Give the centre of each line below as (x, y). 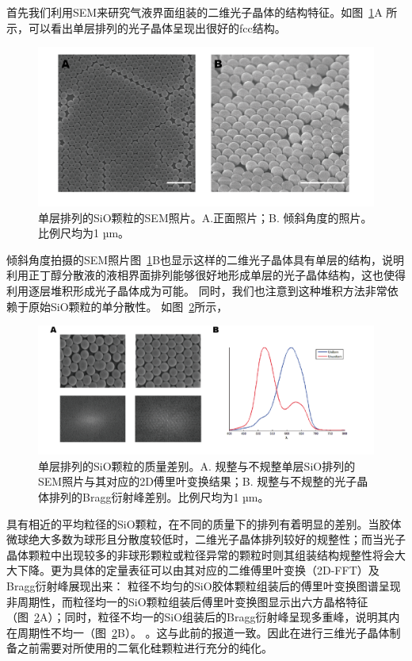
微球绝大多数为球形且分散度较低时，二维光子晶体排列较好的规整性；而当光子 (206, 539)
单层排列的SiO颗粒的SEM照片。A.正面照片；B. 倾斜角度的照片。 (205, 217)
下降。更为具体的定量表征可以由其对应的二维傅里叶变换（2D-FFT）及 (198, 570)
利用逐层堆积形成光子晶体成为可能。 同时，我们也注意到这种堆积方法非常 (197, 290)
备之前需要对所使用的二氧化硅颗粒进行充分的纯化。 (139, 648)
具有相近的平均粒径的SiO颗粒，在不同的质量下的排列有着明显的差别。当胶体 (204, 523)
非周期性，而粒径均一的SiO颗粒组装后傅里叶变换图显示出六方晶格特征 (187, 601)
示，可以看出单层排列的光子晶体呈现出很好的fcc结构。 (146, 27)
